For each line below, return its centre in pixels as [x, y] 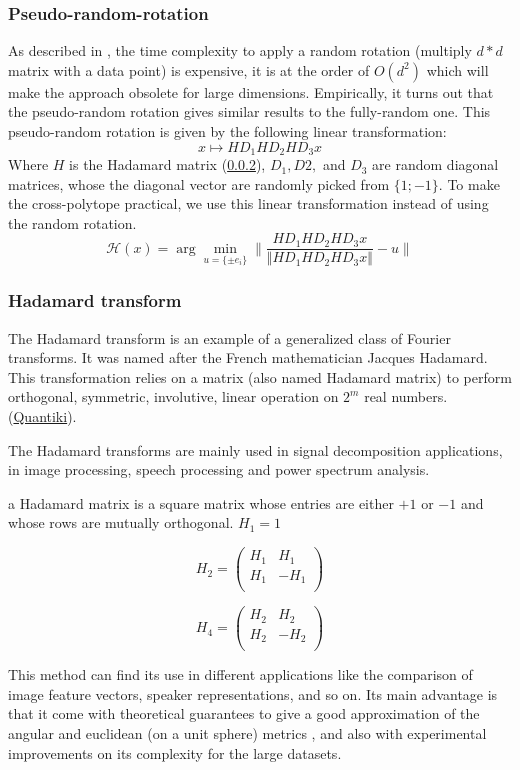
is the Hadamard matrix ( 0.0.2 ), [167, 164]
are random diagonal [435, 164]
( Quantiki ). [42, 416]
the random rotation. [72, 222]
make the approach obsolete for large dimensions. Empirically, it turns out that [251, 91]
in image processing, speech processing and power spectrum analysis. [219, 469]
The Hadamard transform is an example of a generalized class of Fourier [229, 337]
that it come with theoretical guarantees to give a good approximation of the [244, 713]
